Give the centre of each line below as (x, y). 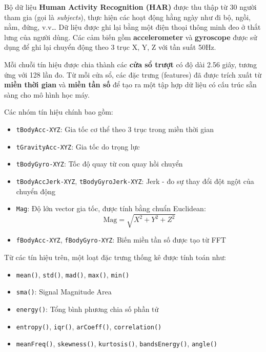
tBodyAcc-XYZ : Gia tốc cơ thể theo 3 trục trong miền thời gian (115, 129)
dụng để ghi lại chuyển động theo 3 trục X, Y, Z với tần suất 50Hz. (110, 47)
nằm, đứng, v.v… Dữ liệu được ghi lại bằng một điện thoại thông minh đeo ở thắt (132, 27)
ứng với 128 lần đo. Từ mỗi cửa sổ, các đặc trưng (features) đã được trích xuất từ (133, 74)
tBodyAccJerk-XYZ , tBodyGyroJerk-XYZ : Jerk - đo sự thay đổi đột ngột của (135, 181)
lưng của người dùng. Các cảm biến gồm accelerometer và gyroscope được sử (131, 37)
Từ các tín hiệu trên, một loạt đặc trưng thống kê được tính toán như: (115, 257)
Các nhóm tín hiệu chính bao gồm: (59, 112)
